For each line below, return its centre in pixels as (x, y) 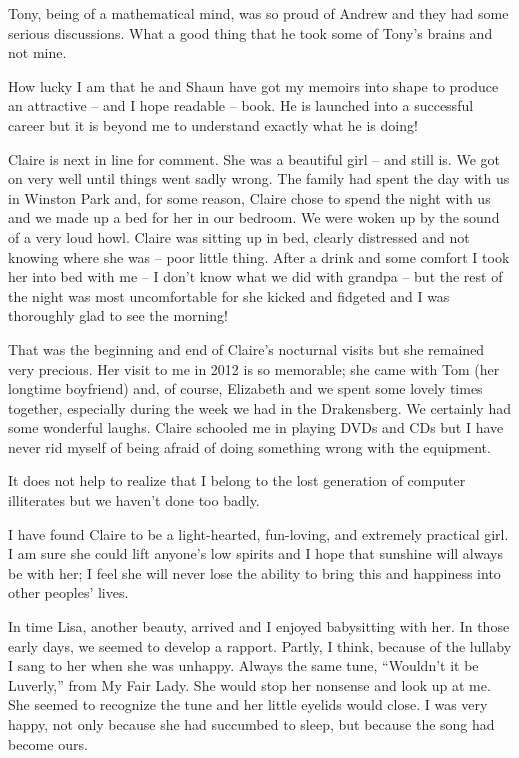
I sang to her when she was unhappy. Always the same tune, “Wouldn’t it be (243, 665)
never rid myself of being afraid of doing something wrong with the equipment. (249, 446)
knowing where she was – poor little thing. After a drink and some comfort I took (259, 256)
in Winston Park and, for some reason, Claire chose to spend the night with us (249, 197)
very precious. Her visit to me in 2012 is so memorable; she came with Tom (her (254, 368)
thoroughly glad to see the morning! (118, 315)
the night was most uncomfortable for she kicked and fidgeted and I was (229, 295)
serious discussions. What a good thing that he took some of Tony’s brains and (250, 32)
